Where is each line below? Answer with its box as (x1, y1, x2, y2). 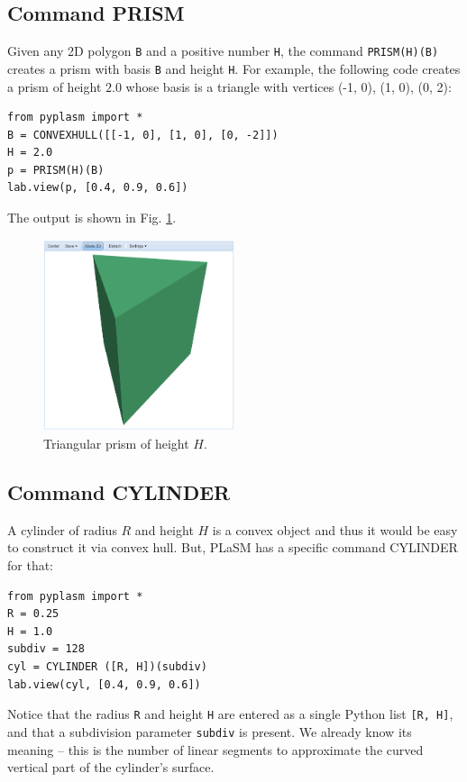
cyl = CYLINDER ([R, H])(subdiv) (7, 660, 207, 673)
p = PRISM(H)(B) (7, 163, 105, 177)
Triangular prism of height (43, 434, 189, 453)
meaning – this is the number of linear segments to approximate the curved (7, 740, 424, 759)
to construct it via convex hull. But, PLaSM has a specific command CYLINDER (7, 538, 458, 557)
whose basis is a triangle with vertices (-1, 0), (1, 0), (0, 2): (125, 77, 452, 95)
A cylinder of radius (7, 520, 117, 539)
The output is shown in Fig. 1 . (7, 208, 177, 227)
